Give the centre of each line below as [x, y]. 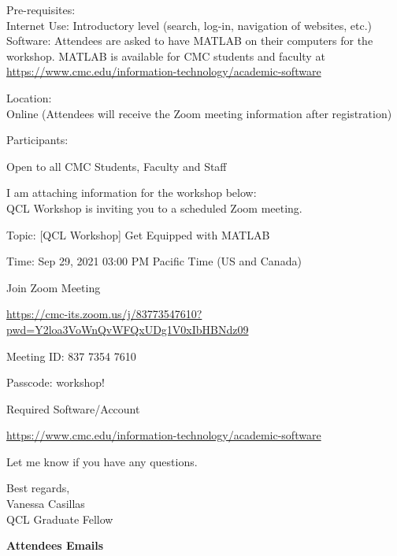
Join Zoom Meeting [54, 287]
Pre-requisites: [41, 9]
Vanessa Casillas [46, 504]
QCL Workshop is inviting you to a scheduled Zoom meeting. [154, 208]
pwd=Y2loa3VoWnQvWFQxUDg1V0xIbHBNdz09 [128, 329]
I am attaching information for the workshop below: [132, 193]
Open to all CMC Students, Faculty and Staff [117, 166]
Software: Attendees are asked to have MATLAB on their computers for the [190, 41]
